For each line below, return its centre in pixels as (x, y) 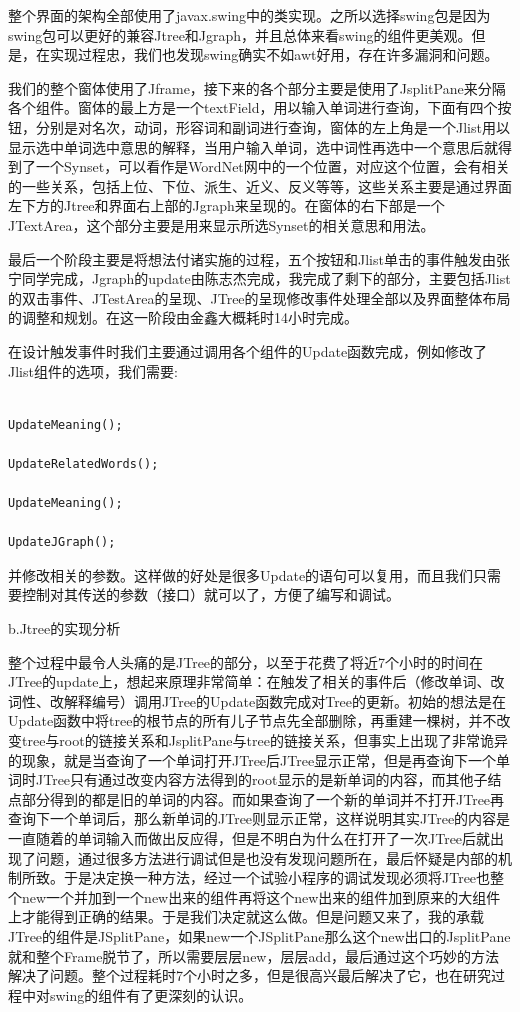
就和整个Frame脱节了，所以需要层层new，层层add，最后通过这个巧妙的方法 (254, 955)
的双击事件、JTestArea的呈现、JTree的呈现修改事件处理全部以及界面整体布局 (259, 297)
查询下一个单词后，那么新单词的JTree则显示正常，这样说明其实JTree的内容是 (259, 818)
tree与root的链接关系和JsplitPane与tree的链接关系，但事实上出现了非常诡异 (264, 740)
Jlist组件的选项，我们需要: (93, 370)
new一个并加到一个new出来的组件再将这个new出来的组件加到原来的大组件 (261, 896)
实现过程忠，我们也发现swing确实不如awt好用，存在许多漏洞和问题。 (274, 54)
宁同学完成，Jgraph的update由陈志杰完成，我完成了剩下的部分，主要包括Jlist (259, 278)
